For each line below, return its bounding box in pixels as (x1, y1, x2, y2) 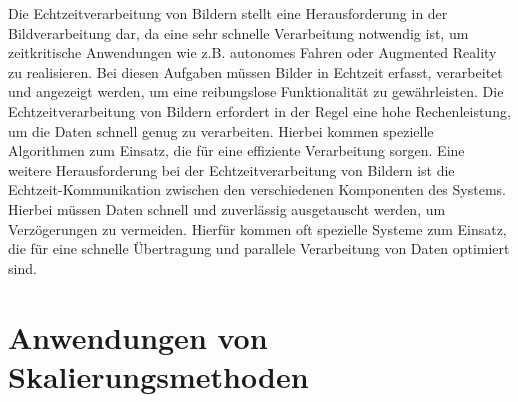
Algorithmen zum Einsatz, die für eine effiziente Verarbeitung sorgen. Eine (8, 140, 465, 161)
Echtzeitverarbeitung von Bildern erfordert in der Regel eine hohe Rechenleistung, (8, 100, 511, 121)
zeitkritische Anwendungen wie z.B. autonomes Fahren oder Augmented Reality (8, 42, 497, 63)
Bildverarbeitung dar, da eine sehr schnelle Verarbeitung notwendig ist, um (8, 22, 469, 43)
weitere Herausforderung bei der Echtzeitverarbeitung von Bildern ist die (8, 159, 455, 180)
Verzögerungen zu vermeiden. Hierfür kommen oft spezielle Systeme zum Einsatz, (8, 218, 507, 239)
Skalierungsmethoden (8, 355, 309, 396)
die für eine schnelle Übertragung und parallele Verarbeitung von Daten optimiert (8, 238, 510, 259)
